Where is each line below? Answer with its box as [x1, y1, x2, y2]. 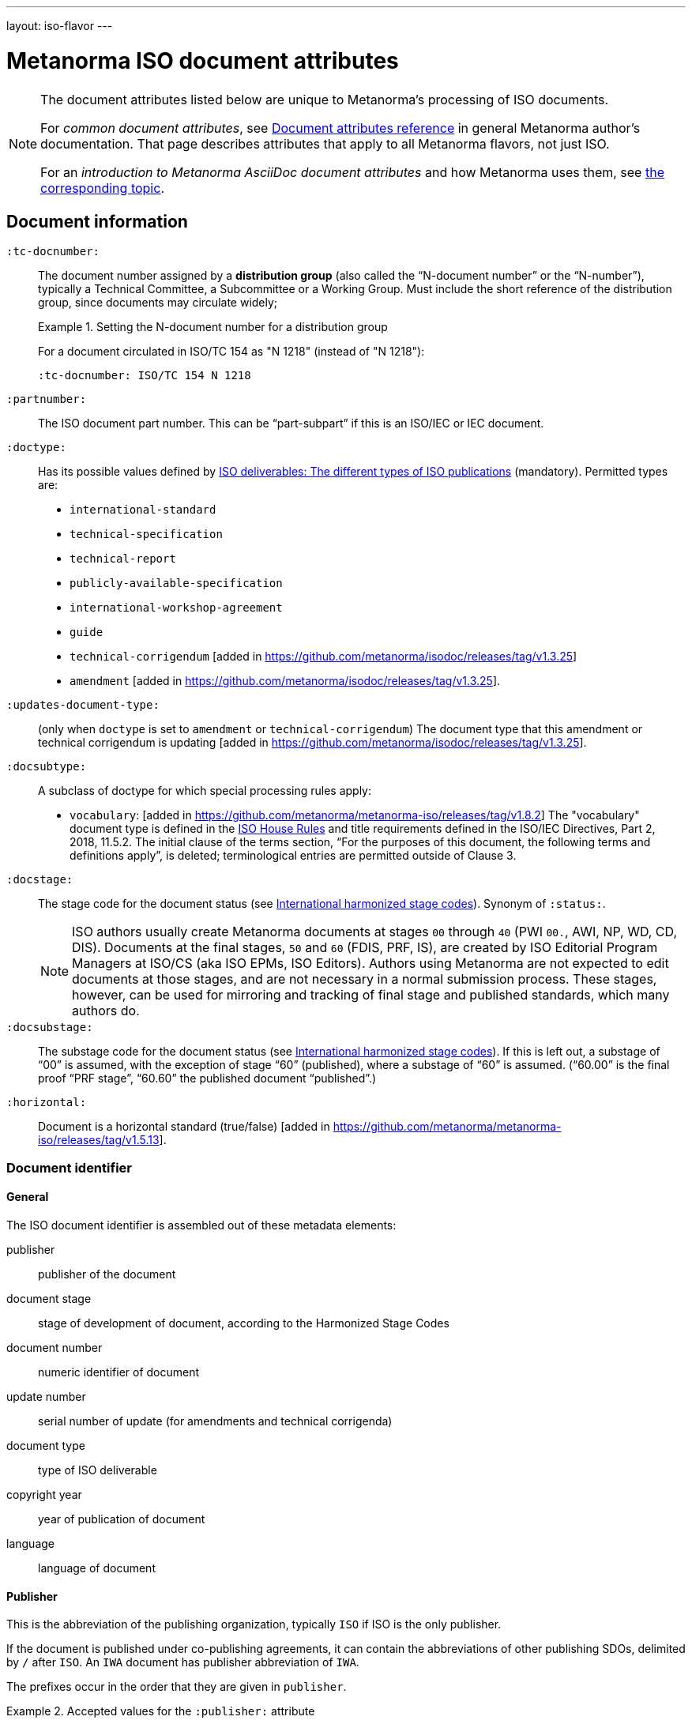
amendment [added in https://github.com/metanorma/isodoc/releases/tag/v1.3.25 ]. [70, 674, 501, 688]
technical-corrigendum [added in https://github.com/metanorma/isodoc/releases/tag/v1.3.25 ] [70, 649, 577, 664]
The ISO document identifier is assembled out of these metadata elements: [6, 1218, 397, 1232]
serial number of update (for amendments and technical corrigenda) [38, 1413, 393, 1428]
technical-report [70, 552, 176, 566]
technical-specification [70, 528, 223, 541]
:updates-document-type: [6, 698, 160, 712]
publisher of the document [38, 1267, 176, 1281]
